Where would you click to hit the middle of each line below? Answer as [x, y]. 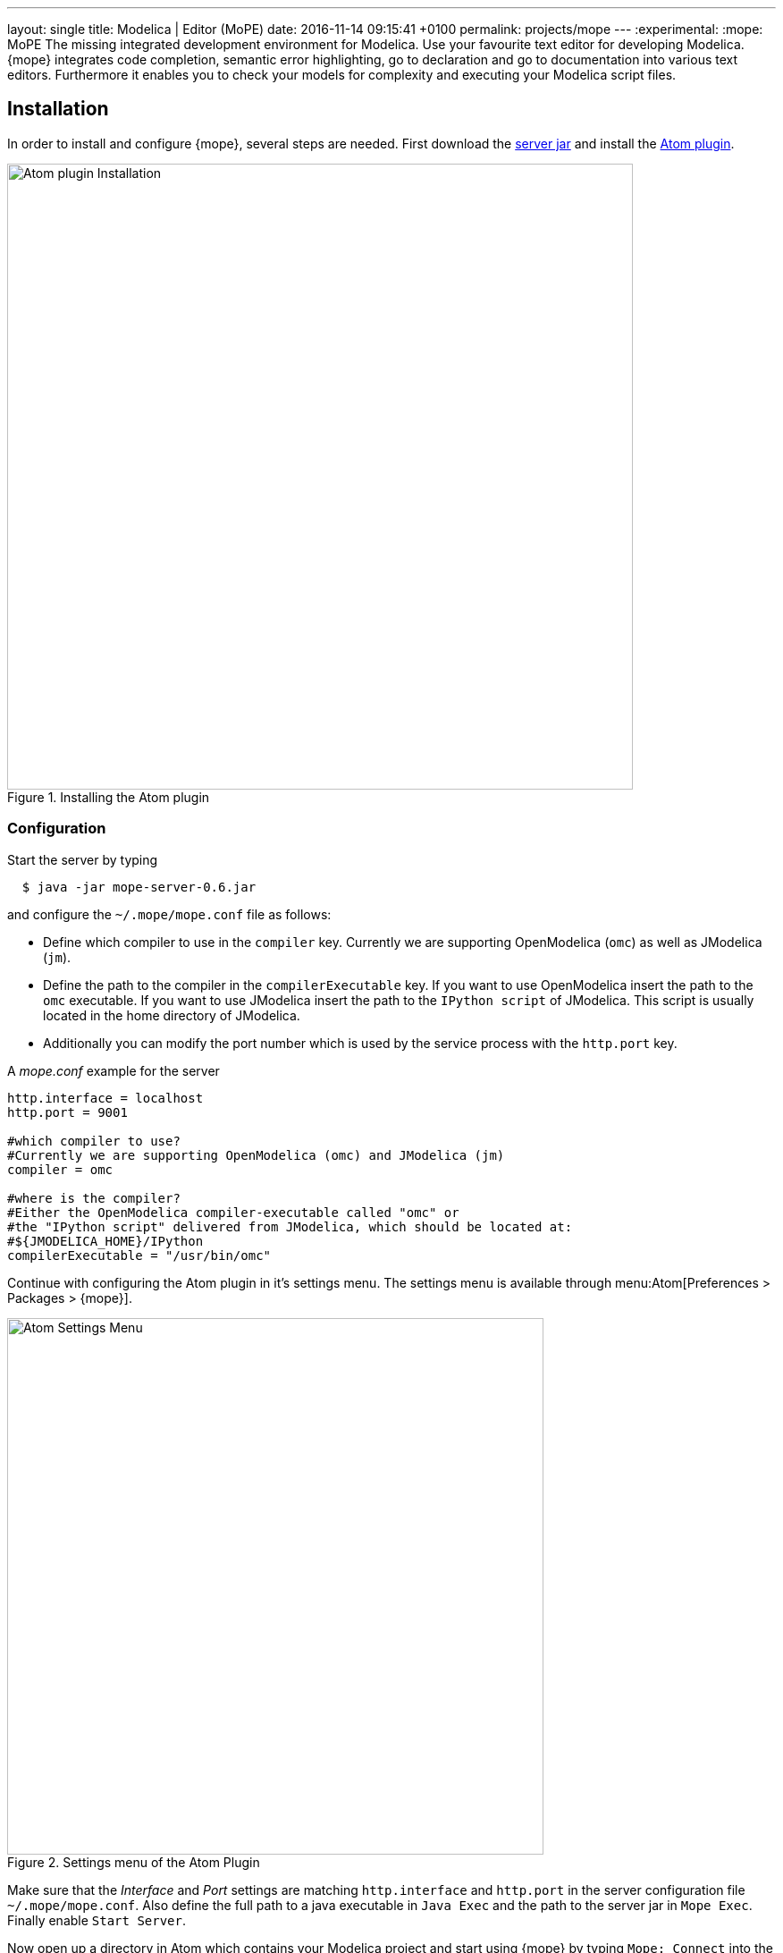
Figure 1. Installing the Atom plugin [109, 797]
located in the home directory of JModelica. [172, 1015]
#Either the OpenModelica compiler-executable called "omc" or [233, 1212]
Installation [58, 109]
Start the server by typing [83, 859]
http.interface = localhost [105, 1098]
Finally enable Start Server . [97, 1920]
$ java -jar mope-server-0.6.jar [139, 887]
